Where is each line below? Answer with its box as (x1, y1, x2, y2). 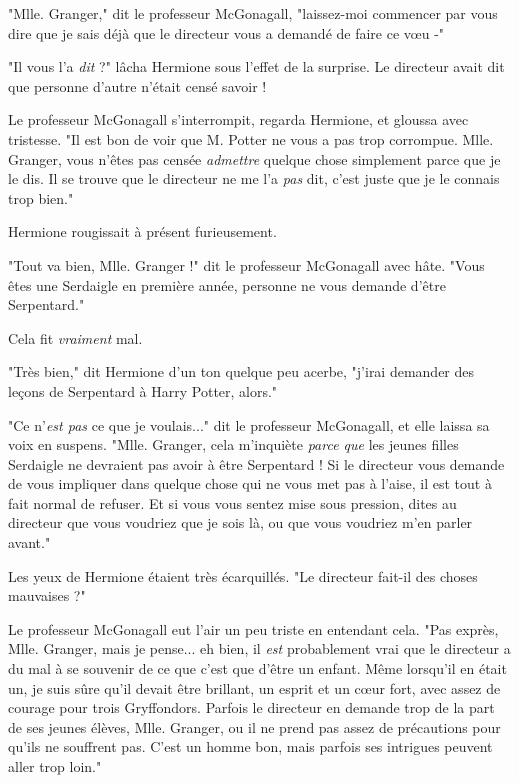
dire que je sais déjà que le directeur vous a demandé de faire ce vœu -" (8, 22, 445, 43)
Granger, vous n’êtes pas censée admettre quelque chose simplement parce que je (8, 148, 501, 169)
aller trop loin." (8, 756, 102, 776)
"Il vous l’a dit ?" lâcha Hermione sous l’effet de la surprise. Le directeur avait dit (8, 56, 505, 77)
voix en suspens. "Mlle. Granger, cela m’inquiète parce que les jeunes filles (8, 434, 459, 455)
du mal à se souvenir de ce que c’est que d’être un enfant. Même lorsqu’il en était (8, 658, 507, 679)
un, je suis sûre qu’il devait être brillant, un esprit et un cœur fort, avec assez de (8, 677, 501, 698)
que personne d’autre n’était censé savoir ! (8, 75, 267, 96)
